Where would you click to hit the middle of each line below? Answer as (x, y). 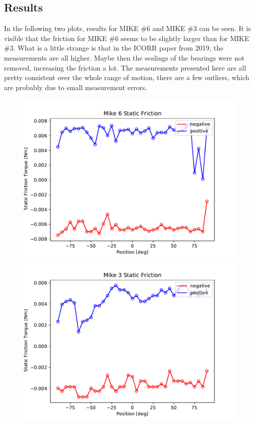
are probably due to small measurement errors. (76, 87)
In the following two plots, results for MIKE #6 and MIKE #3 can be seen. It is (127, 28)
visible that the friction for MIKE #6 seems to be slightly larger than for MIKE (127, 38)
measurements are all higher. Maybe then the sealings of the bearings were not (124, 57)
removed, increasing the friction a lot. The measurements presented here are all (125, 67)
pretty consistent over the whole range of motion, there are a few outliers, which (127, 77)
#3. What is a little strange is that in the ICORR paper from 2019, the (114, 48)
